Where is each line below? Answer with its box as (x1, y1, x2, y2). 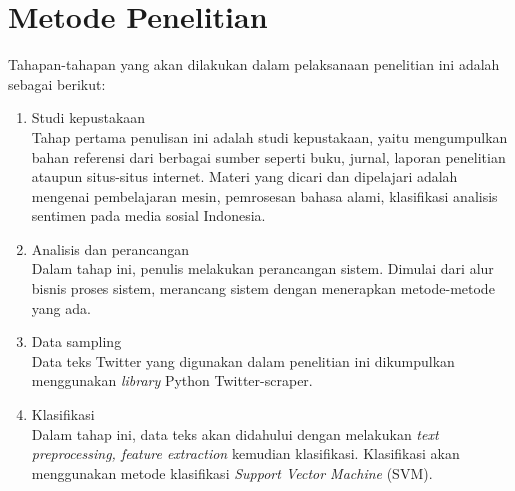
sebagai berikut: (8, 73, 106, 94)
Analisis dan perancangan (31, 238, 190, 259)
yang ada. (31, 297, 91, 318)
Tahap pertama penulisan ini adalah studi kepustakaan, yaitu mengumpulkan (31, 126, 508, 147)
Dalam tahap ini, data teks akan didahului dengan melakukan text (31, 423, 439, 444)
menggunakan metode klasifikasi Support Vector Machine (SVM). (31, 462, 433, 483)
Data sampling (31, 331, 122, 352)
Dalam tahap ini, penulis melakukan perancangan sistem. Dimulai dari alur (31, 258, 494, 279)
